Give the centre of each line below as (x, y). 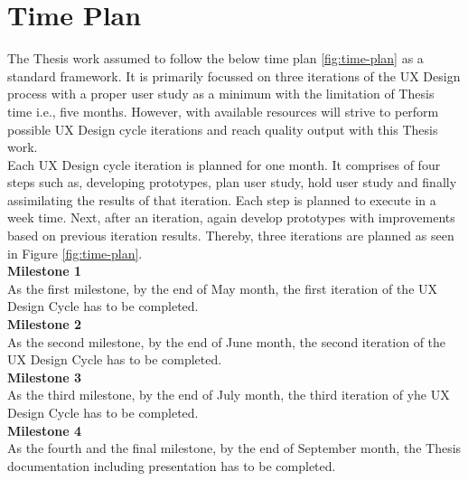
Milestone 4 (44, 430)
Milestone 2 (44, 324)
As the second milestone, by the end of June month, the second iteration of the (227, 341)
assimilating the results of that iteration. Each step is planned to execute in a (222, 199)
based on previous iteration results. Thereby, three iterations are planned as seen (231, 236)
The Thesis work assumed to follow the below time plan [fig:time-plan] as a (215, 58)
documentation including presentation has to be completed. (172, 465)
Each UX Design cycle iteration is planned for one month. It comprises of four (224, 164)
